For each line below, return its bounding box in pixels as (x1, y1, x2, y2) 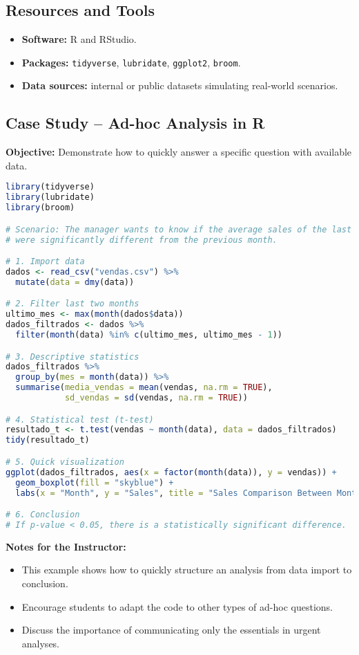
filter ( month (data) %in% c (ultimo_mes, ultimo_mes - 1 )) (15, 330, 283, 340)
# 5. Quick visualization (6, 456, 124, 467)
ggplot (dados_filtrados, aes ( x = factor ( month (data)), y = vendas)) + (6, 467, 337, 477)
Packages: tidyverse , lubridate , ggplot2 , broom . (21, 55, 241, 69)
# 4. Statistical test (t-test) (6, 414, 154, 425)
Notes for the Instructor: (6, 539, 126, 553)
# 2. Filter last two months (6, 299, 139, 309)
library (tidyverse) (6, 182, 95, 192)
